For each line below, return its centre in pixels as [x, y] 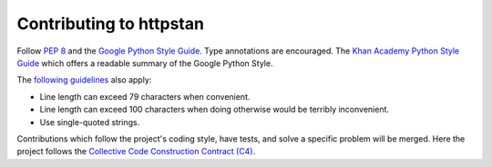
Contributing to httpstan [111, 24]
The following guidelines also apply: [84, 80]
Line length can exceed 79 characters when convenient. [145, 96]
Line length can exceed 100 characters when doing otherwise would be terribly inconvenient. [215, 110]
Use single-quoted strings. [90, 122]
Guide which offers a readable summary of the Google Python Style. [145, 63]
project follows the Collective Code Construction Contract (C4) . [136, 152]
